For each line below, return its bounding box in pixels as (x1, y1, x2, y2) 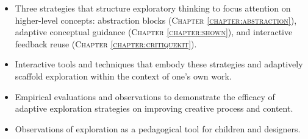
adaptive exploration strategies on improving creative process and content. (15, 102, 293, 115)
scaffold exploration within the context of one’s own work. (15, 69, 232, 82)
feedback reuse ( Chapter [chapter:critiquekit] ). (15, 37, 197, 50)
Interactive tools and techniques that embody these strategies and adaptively (15, 58, 303, 70)
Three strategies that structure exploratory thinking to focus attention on (15, 2, 291, 14)
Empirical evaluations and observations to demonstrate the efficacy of (15, 90, 275, 103)
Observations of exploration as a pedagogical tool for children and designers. (15, 122, 301, 135)
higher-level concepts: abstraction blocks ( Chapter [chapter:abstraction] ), (15, 13, 297, 26)
